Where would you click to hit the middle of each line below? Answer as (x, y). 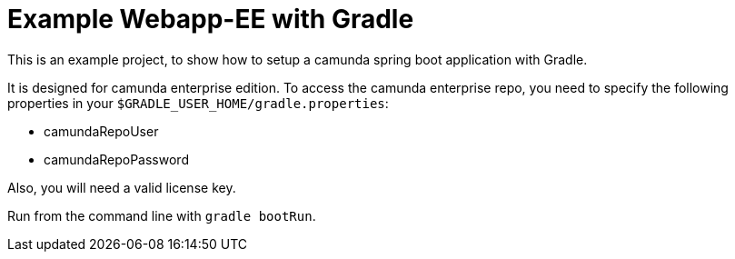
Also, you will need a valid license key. (122, 187)
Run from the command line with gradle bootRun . (162, 215)
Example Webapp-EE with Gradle (211, 19)
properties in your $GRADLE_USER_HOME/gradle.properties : (198, 103)
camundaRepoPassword (116, 159)
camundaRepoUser (101, 131)
